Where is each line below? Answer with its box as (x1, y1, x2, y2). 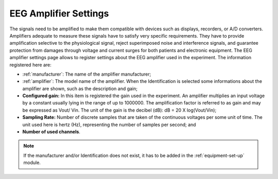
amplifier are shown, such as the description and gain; (22, 85, 137, 92)
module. (23, 159, 41, 166)
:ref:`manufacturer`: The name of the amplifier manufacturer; (22, 71, 151, 77)
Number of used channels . (22, 129, 81, 135)
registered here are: (9, 62, 51, 68)
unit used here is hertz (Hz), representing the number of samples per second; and (22, 121, 196, 128)
